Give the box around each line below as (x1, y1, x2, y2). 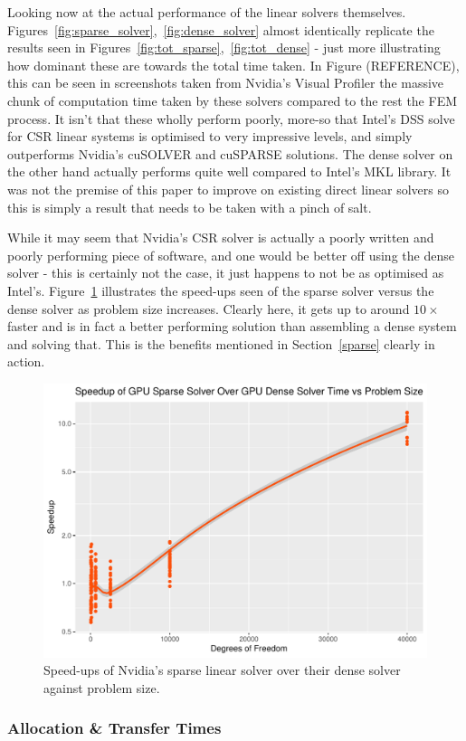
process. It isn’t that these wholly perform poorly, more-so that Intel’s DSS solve (7, 109, 455, 128)
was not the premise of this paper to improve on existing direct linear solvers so (7, 179, 450, 198)
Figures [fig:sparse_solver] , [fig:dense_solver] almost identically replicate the (7, 20, 434, 39)
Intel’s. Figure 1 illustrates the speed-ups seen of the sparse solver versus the (7, 280, 434, 299)
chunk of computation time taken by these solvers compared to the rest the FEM (7, 90, 457, 109)
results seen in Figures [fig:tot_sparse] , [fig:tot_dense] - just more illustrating (7, 38, 441, 57)
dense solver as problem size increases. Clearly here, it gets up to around (7, 299, 410, 318)
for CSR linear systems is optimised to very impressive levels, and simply (7, 127, 413, 146)
